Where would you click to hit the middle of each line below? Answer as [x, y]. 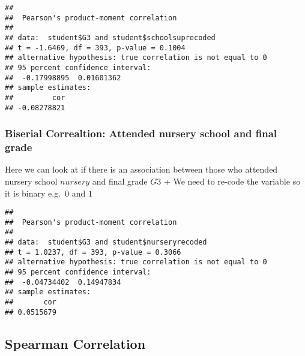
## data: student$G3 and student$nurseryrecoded [106, 242]
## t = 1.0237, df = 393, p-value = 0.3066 [93, 252]
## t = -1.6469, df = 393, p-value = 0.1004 [95, 48]
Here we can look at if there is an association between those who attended [141, 169]
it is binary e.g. [33, 193]
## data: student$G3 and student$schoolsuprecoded [110, 37]
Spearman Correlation [75, 343]
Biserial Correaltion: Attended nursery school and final [141, 133]
